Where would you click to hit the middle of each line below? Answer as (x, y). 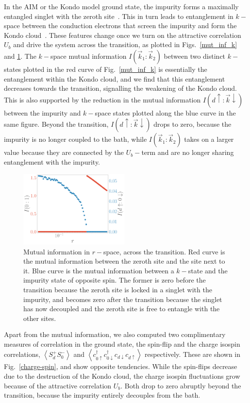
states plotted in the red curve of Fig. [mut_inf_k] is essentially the (106, 69)
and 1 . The (20, 56)
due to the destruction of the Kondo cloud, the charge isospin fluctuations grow (122, 376)
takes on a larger (209, 139)
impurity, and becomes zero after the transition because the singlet (123, 299)
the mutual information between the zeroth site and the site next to (124, 261)
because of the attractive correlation (58, 385)
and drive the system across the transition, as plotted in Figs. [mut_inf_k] (125, 44)
